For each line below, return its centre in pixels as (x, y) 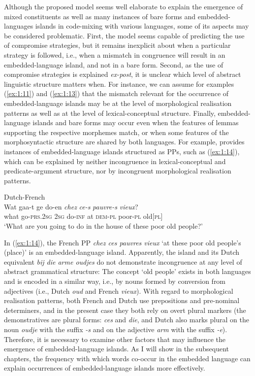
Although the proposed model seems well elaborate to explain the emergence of (124, 6)
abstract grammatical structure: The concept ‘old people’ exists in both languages (127, 271)
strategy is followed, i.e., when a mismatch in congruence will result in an (115, 54)
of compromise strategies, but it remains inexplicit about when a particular (117, 45)
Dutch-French (25, 197)
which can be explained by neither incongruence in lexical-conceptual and (115, 161)
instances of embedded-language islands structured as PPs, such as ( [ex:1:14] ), (122, 151)
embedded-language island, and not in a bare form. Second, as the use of (114, 64)
